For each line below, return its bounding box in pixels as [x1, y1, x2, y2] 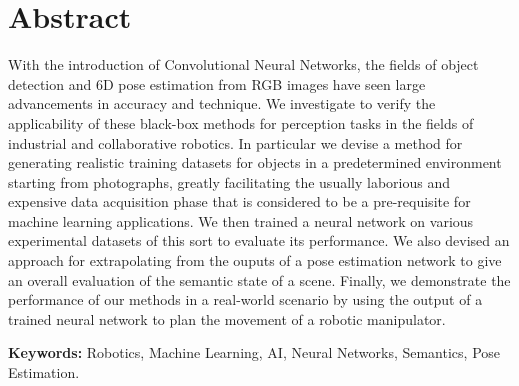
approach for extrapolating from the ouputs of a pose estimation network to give [8, 250, 502, 271]
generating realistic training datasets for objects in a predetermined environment [8, 152, 502, 173]
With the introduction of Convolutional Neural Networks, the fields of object [8, 54, 479, 75]
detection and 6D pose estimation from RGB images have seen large [8, 73, 426, 94]
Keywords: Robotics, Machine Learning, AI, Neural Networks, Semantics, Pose [8, 342, 501, 363]
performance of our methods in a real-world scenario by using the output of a [8, 289, 483, 310]
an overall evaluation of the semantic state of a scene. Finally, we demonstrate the [8, 269, 511, 290]
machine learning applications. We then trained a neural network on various [8, 210, 474, 231]
